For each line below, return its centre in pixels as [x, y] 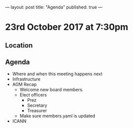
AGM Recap [24, 85]
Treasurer [37, 111]
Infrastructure [26, 79]
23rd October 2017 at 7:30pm [67, 27]
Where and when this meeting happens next [57, 74]
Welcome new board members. [52, 90]
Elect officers [33, 95]
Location [19, 45]
